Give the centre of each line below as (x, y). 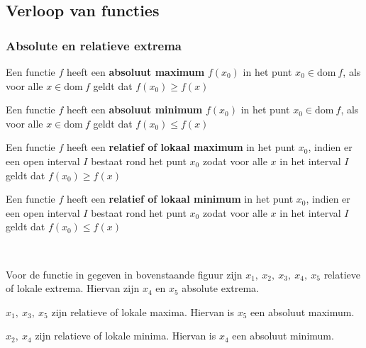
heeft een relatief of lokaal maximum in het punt (181, 147)
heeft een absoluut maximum (136, 72)
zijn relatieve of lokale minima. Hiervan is (126, 336)
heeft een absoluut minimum (135, 110)
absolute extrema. (220, 288)
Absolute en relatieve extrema (94, 45)
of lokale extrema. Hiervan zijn (73, 288)
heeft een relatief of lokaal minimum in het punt (180, 199)
